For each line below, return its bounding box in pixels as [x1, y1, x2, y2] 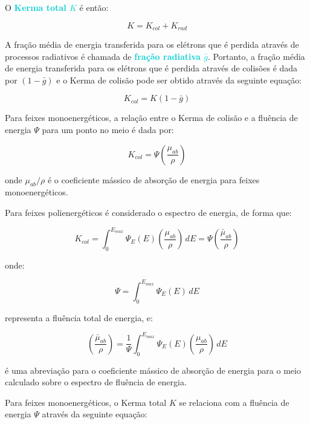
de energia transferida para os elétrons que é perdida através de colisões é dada [5, 62, 298, 74]
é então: [79, 1, 109, 13]
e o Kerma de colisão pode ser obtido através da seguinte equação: [56, 73, 302, 86]
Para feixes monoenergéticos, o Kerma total [5, 396, 167, 408]
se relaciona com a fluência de [179, 396, 289, 408]
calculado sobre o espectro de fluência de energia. [5, 376, 187, 388]
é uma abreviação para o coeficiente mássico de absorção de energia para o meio [5, 364, 301, 376]
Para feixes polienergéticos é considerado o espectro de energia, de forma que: [5, 206, 292, 218]
